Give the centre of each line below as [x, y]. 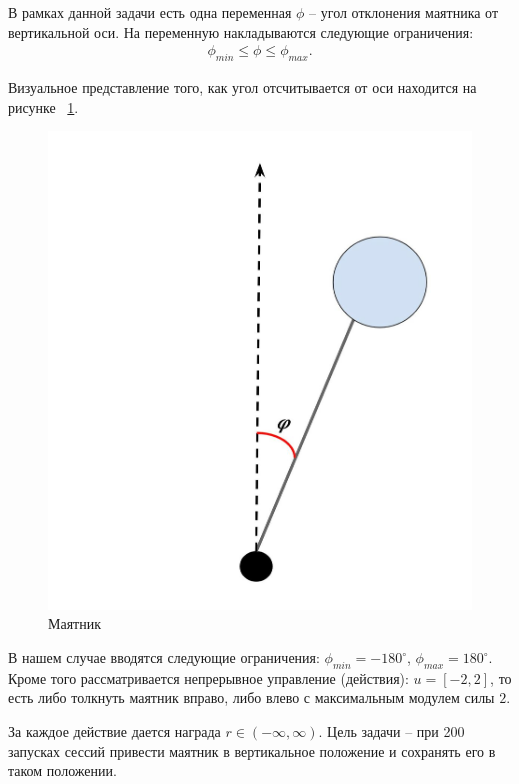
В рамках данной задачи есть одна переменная [150, 12]
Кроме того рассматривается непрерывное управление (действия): [208, 677]
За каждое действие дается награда [114, 731]
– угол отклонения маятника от [404, 12]
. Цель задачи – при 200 [391, 731]
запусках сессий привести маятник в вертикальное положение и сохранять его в [252, 750]
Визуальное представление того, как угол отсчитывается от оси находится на [242, 87]
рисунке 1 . [43, 106]
